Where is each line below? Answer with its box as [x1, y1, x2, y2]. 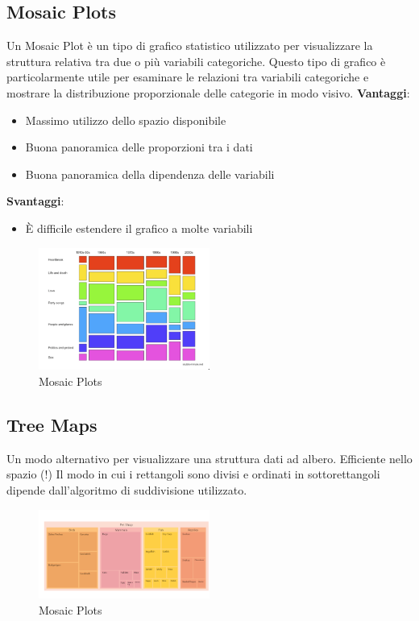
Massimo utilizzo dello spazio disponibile [25, 111, 226, 128]
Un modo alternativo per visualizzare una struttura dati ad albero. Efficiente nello [6, 449, 413, 466]
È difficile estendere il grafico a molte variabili [25, 219, 253, 236]
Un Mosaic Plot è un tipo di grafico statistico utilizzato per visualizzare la [6, 37, 373, 54]
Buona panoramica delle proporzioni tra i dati [25, 139, 253, 155]
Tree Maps [6, 412, 97, 437]
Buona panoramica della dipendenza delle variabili [25, 165, 275, 182]
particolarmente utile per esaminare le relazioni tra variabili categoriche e [6, 68, 369, 85]
